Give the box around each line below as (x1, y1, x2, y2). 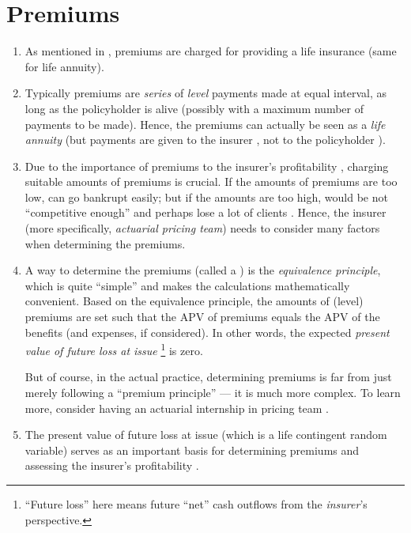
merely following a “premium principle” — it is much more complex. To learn (25, 384, 401, 401)
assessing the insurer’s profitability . (25, 457, 199, 474)
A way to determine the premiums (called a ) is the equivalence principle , (25, 262, 381, 278)
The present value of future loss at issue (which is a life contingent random (25, 426, 387, 443)
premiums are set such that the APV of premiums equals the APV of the (25, 308, 380, 325)
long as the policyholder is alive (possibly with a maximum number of (25, 100, 364, 116)
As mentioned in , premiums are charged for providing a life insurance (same (25, 43, 397, 59)
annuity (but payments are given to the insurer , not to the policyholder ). (25, 131, 386, 148)
